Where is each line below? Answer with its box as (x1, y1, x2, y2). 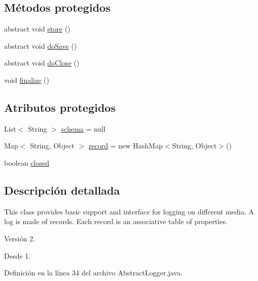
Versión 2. (4, 233, 35, 243)
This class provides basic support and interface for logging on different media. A (4, 206, 254, 216)
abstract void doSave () (4, 40, 77, 51)
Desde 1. (4, 250, 31, 261)
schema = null (61, 123, 106, 134)
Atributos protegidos (4, 99, 116, 115)
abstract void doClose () (4, 57, 79, 68)
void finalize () (4, 74, 49, 85)
